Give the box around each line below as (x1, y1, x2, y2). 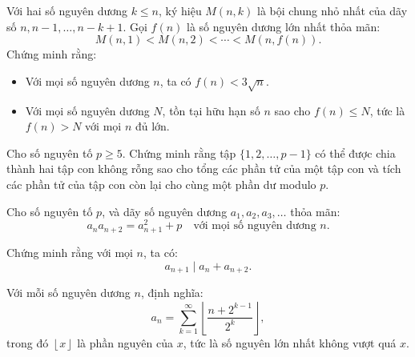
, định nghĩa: (140, 284, 203, 301)
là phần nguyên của (77, 334, 173, 351)
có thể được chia (315, 144, 396, 161)
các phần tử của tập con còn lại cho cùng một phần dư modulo (6, 175, 316, 192)
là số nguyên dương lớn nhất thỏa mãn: (187, 18, 381, 34)
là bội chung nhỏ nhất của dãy (257, 2, 408, 18)
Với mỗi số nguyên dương (6, 284, 131, 301)
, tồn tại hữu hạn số (162, 102, 260, 118)
